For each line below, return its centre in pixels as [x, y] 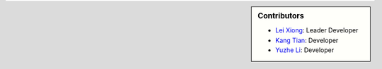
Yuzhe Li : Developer [305, 50]
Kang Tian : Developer [307, 40]
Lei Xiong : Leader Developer [317, 30]
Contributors [281, 16]
